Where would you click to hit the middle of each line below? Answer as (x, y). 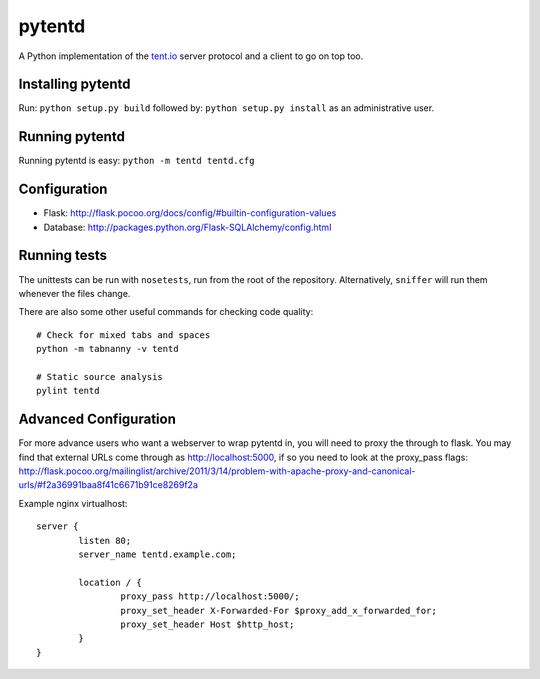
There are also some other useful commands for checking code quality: (166, 312)
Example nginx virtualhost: (73, 503)
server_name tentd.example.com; (157, 554)
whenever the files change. (74, 293)
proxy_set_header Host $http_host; (207, 624)
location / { (110, 582)
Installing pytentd (74, 84)
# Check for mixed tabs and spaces (123, 334)
